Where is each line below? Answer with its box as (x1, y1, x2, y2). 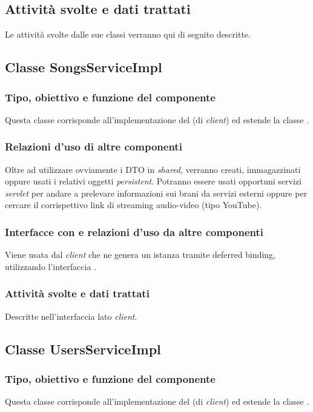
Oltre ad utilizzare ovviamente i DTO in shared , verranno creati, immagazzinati (5, 163, 301, 175)
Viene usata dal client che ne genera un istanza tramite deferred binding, (5, 248, 275, 261)
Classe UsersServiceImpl (5, 339, 161, 358)
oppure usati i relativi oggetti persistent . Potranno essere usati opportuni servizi (5, 175, 301, 187)
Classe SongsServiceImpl (5, 58, 162, 76)
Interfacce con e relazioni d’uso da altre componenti (5, 224, 264, 239)
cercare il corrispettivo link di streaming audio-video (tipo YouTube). (5, 198, 262, 211)
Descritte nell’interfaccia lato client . (5, 309, 137, 322)
